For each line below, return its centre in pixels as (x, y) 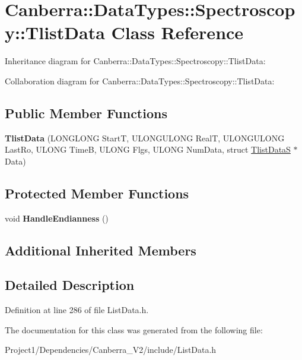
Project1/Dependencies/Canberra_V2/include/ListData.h (111, 350)
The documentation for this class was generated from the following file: (134, 329)
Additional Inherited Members (101, 250)
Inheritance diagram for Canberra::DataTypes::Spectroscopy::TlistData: (135, 61)
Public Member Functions (86, 113)
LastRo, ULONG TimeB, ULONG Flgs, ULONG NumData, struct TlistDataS (148, 149)
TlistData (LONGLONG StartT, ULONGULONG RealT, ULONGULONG (145, 138)
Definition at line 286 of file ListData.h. (77, 310)
